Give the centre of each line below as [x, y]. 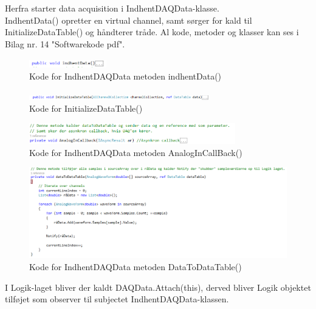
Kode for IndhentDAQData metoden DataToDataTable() [136, 267]
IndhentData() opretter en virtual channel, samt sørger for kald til [129, 20]
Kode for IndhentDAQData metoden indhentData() [125, 76]
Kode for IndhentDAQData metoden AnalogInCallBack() [136, 152]
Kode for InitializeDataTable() [86, 108]
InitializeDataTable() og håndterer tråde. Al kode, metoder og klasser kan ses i [152, 32]
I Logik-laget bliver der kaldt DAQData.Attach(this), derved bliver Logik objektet [158, 287]
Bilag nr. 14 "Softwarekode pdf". [65, 43]
